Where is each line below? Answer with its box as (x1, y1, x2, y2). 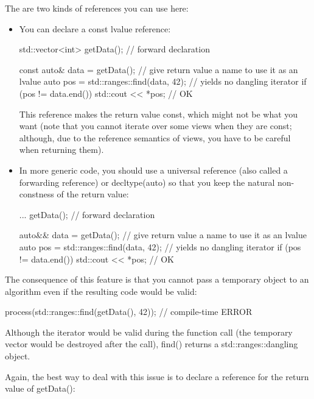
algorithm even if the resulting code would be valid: (5, 284, 197, 297)
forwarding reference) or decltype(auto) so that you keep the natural (19, 175, 275, 188)
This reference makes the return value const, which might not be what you (19, 107, 298, 120)
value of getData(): (5, 382, 75, 395)
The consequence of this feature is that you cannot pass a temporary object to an (5, 273, 309, 286)
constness (19, 188, 54, 200)
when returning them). (19, 143, 104, 156)
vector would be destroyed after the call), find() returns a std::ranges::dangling (5, 337, 298, 350)
